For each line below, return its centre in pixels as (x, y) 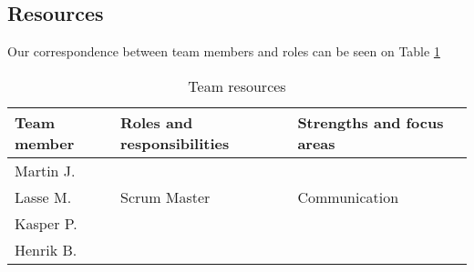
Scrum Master (165, 196)
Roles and (156, 122)
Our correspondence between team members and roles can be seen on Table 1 (224, 51)
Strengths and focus (371, 122)
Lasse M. (43, 196)
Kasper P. (46, 223)
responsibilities (175, 143)
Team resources (237, 86)
